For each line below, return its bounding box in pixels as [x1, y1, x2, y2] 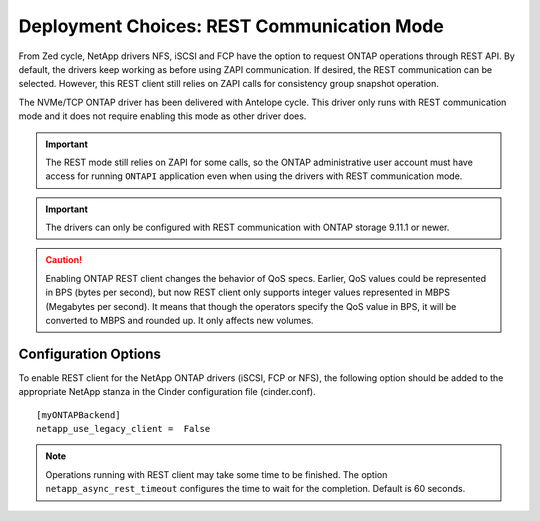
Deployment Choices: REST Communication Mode [18, 15, 444, 37]
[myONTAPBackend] [36, 409, 121, 420]
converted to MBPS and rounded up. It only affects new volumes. [45, 315, 314, 327]
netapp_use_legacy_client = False [36, 423, 211, 435]
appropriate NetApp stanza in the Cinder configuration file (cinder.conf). [18, 386, 316, 398]
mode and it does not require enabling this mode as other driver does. [18, 110, 307, 122]
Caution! [45, 254, 83, 266]
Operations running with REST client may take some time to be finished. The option [45, 468, 388, 480]
